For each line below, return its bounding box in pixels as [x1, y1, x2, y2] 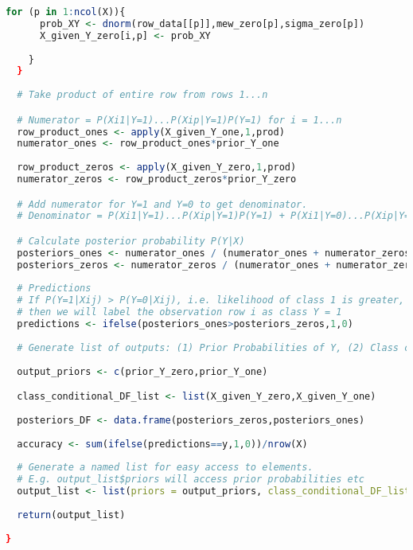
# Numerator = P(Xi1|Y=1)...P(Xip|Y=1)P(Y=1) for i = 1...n [17, 114, 342, 126]
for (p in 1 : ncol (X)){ [6, 6, 126, 18]
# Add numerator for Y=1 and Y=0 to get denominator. [17, 198, 308, 210]
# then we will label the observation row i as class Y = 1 [17, 306, 342, 318]
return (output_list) [17, 509, 126, 521]
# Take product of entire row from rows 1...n [17, 89, 268, 101]
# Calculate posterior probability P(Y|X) [17, 235, 245, 247]
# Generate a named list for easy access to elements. [17, 462, 314, 474]
